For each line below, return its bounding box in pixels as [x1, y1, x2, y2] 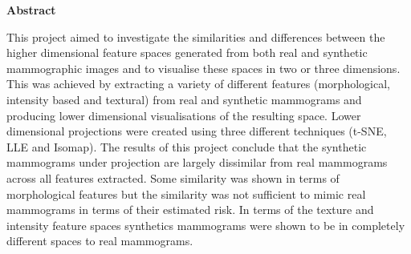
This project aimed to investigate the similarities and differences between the [6, 28, 385, 45]
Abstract [6, 2, 56, 18]
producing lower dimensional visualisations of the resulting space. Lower [6, 107, 361, 123]
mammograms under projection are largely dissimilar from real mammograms [6, 154, 388, 171]
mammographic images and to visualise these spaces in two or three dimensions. [6, 59, 401, 76]
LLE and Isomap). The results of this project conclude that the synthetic [6, 138, 367, 155]
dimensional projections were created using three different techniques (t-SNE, [6, 123, 387, 139]
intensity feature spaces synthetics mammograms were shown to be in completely [6, 216, 405, 233]
